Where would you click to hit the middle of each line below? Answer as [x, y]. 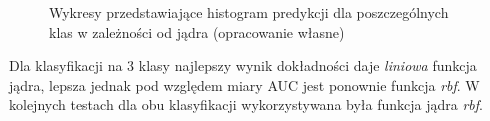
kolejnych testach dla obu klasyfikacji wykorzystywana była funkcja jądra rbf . [246, 104]
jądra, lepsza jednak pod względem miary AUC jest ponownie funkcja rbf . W [244, 84]
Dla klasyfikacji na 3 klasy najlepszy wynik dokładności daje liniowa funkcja [243, 65]
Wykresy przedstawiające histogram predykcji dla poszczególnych [249, 12]
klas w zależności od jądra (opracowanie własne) [197, 31]
